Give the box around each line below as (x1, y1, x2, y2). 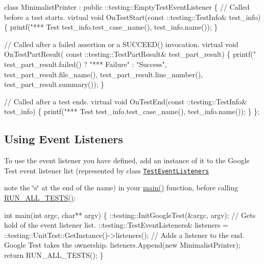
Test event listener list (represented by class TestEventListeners (4, 165, 209, 175)
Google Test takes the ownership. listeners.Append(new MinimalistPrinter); (4, 239, 241, 250)
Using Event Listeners (4, 131, 123, 147)
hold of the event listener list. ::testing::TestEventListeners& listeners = (4, 219, 228, 230)
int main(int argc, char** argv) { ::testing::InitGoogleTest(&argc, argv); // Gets (4, 209, 256, 220)
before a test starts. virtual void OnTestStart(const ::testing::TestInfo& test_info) (4, 11, 261, 22)
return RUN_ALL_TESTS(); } (4, 249, 104, 260)
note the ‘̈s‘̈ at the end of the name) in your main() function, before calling (4, 182, 238, 193)
